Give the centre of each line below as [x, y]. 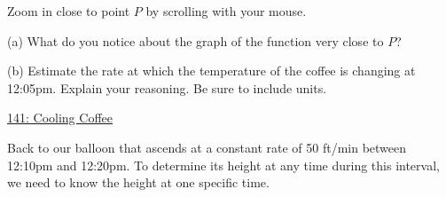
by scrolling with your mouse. [226, 11]
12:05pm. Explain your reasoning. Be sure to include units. [167, 87]
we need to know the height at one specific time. [138, 182]
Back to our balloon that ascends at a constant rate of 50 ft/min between [207, 147]
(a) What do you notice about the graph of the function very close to [196, 40]
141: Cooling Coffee [60, 118]
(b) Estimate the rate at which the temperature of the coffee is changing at [211, 71]
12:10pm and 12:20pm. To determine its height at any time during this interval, [223, 165]
